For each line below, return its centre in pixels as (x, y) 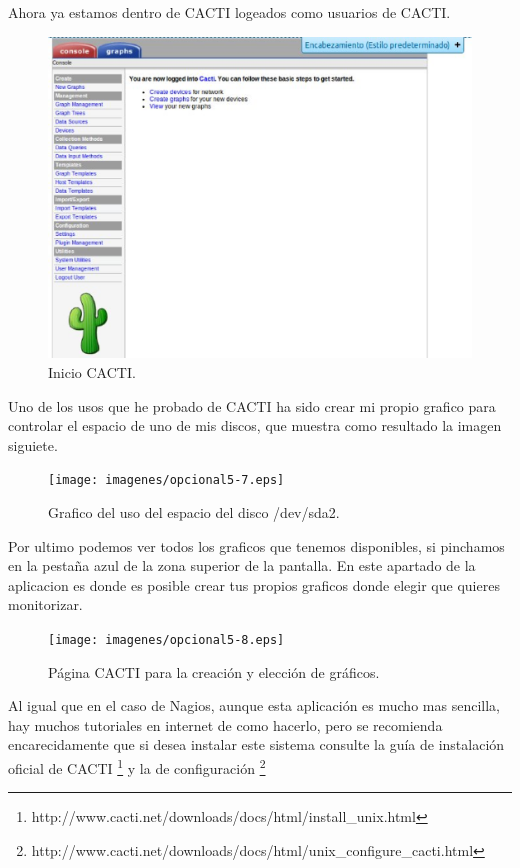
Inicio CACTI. (92, 371)
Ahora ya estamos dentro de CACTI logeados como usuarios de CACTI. (229, 12)
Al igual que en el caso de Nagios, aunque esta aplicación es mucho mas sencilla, (254, 705)
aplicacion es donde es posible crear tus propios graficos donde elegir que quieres (254, 584)
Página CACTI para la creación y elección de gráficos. (214, 671)
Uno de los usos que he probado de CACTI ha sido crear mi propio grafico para (252, 405)
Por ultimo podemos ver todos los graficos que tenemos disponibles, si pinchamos (256, 545)
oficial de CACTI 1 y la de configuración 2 (137, 766)
